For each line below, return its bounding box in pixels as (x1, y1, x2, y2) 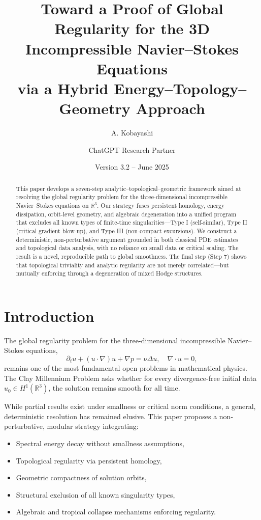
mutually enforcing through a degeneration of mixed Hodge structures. (16, 269, 203, 278)
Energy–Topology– (114, 77, 247, 98)
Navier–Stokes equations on (16, 201, 89, 209)
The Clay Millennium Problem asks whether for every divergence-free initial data (4, 372, 257, 383)
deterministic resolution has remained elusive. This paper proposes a (4, 410, 217, 421)
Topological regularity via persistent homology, (16, 455, 162, 466)
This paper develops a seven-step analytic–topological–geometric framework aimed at (16, 184, 241, 193)
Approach (136, 98, 205, 119)
